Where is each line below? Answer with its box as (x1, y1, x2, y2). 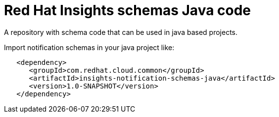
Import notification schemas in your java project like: (4, 43, 175, 52)
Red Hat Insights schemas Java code (4, 2, 251, 19)
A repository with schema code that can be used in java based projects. (4, 28, 238, 36)
